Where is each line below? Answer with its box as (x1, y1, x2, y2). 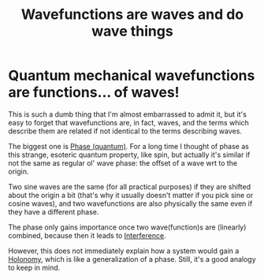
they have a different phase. (8, 207, 99, 216)
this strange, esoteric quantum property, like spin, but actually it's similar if (8, 150, 251, 159)
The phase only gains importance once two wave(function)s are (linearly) (8, 222, 247, 232)
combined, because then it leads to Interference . (8, 230, 167, 240)
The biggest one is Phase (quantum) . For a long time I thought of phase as (8, 141, 250, 151)
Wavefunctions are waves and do (20, 6, 244, 24)
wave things (91, 22, 173, 40)
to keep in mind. (8, 263, 61, 272)
